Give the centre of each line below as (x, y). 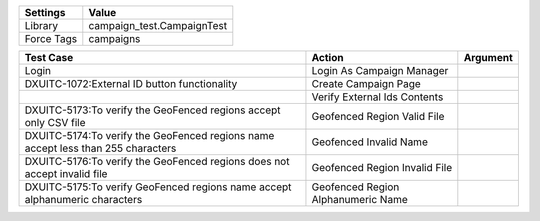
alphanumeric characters (83, 199)
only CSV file (55, 122)
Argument (488, 57)
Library (41, 25)
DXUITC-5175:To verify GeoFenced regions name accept (158, 187)
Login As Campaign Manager (380, 70)
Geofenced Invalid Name (370, 142)
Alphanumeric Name (360, 199)
